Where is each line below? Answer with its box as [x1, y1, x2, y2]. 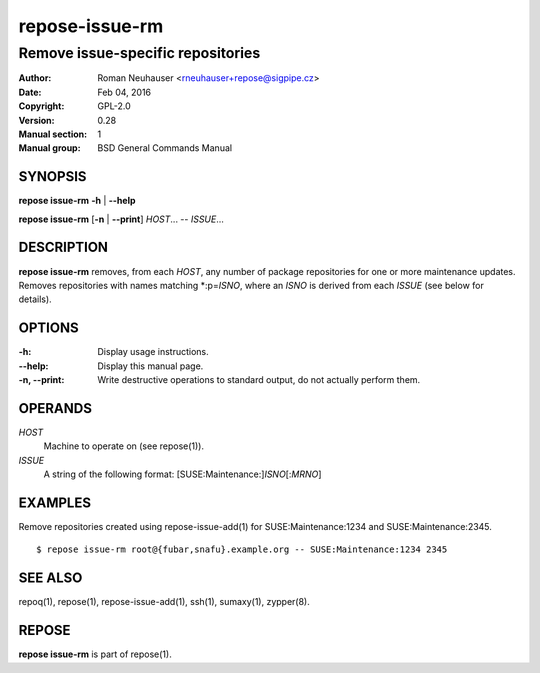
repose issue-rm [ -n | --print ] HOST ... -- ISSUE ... [18, 213, 225, 225]
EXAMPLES [18, 494, 92, 511]
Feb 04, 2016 [97, 86, 152, 98]
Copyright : [18, 100, 65, 112]
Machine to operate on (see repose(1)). [43, 440, 205, 452]
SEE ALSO [18, 570, 83, 587]
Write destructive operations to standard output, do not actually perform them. [97, 374, 421, 386]
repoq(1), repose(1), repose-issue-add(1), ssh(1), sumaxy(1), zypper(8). [18, 596, 310, 608]
